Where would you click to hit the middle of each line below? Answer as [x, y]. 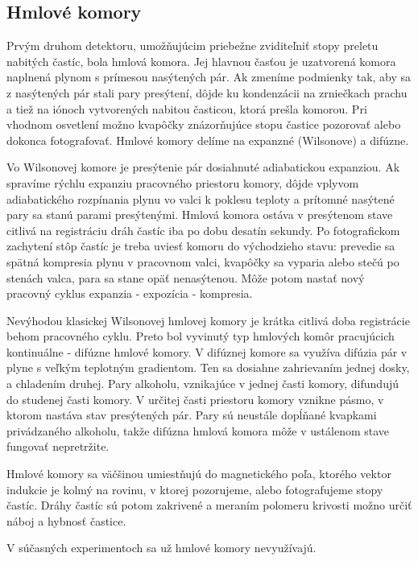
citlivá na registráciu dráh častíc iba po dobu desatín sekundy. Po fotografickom [203, 230]
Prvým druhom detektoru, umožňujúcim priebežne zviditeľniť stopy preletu [192, 45]
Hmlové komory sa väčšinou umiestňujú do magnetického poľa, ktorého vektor [199, 474]
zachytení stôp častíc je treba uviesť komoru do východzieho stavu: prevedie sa [201, 246]
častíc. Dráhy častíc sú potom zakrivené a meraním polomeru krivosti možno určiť [209, 505]
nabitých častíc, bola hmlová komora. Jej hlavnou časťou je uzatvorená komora [201, 61]
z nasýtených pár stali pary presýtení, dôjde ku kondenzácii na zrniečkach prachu [207, 92]
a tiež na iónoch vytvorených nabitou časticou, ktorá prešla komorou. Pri [187, 108]
